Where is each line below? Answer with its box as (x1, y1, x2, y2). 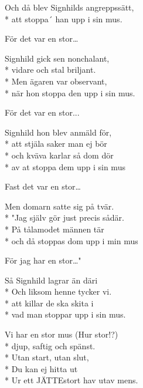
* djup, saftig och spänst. (5, 339, 96, 352)
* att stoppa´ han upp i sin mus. (5, 12, 122, 25)
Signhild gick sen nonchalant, (5, 52, 110, 64)
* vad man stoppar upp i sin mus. (5, 308, 126, 320)
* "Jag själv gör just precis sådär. (5, 211, 124, 224)
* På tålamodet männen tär (5, 222, 104, 235)
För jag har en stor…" (5, 254, 81, 266)
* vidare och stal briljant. (5, 63, 96, 76)
